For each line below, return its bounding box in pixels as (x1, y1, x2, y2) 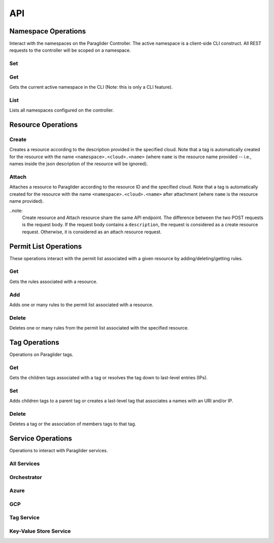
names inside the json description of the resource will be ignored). (9, 161, 148, 167)
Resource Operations (9, 121, 78, 129)
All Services (9, 460, 40, 467)
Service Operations (9, 434, 72, 443)
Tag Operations (9, 338, 59, 347)
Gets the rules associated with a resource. (9, 278, 98, 284)
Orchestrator (9, 474, 43, 481)
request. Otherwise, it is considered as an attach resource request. (22, 229, 162, 235)
